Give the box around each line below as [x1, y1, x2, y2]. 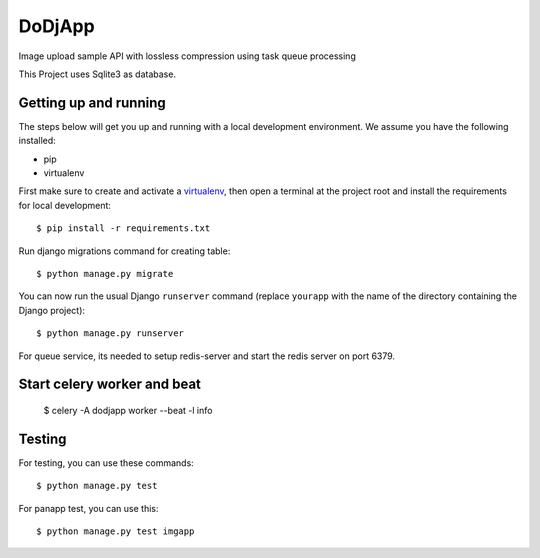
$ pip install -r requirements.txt [36, 223, 211, 234]
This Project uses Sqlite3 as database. [18, 68, 177, 80]
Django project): [18, 304, 85, 316]
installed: [18, 135, 57, 147]
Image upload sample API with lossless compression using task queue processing [18, 50, 357, 62]
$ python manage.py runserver [36, 328, 185, 339]
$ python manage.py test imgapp [36, 526, 195, 537]
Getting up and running [18, 94, 166, 111]
